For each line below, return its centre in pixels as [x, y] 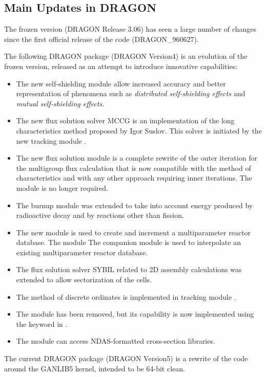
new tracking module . [51, 140]
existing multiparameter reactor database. [82, 252]
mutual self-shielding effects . [60, 103]
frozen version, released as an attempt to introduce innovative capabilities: [121, 66]
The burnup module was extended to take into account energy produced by [135, 205]
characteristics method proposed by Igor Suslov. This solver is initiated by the [139, 130]
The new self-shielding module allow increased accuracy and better [121, 83]
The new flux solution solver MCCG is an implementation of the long [125, 120]
